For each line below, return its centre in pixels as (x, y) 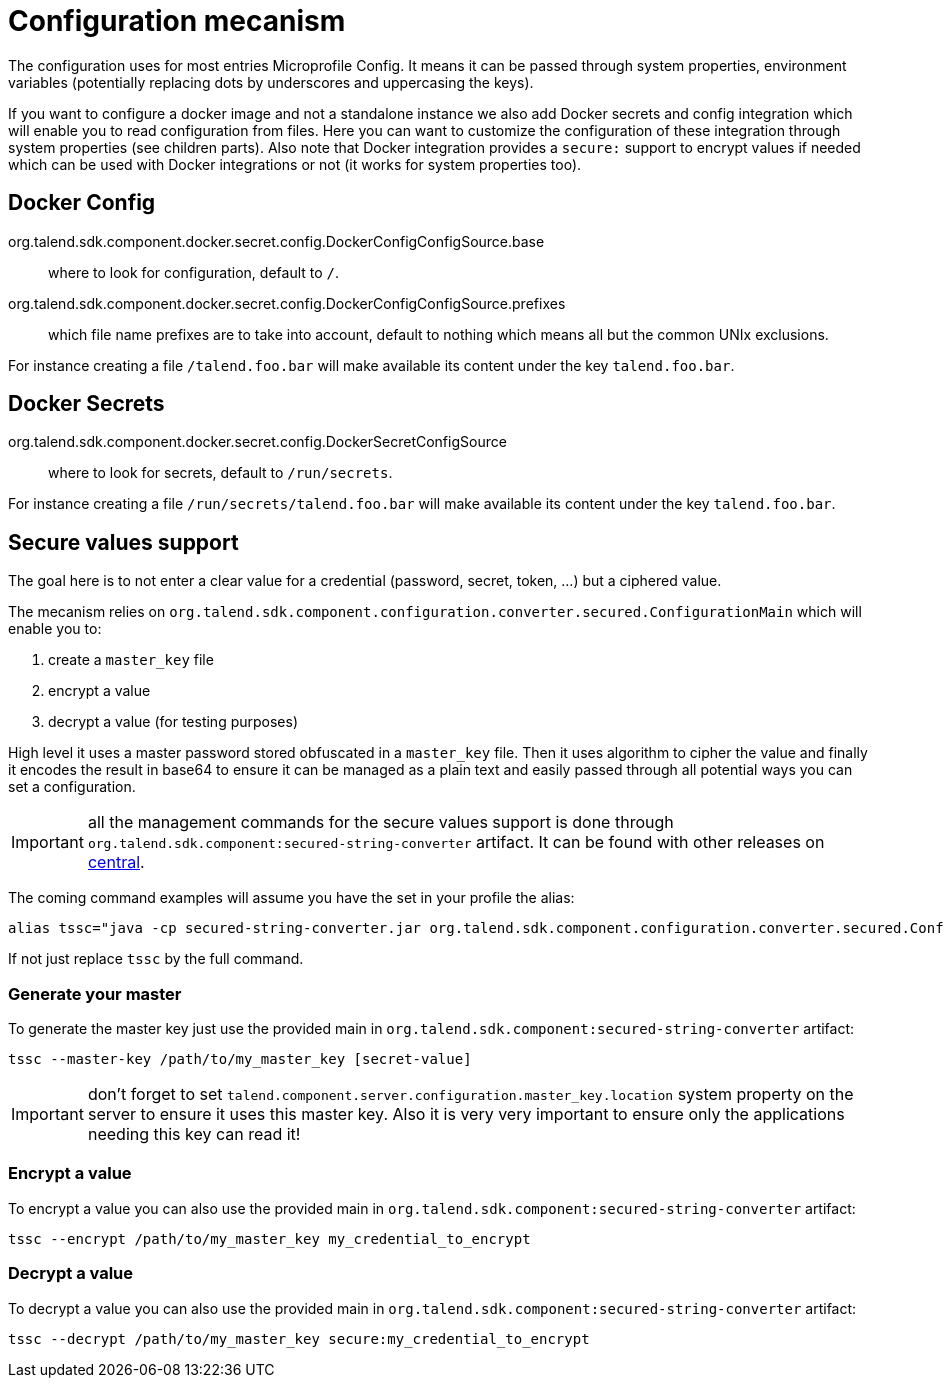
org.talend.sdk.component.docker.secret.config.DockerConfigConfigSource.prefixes (287, 303)
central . (116, 862)
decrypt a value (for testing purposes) (173, 722)
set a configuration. (72, 787)
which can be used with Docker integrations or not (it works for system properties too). (295, 164)
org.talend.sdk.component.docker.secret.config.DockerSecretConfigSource (257, 442)
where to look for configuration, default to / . (194, 272)
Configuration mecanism (177, 21)
